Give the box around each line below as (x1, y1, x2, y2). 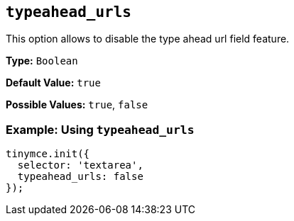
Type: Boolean (6, 55, 78, 67)
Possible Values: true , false (6, 98, 148, 111)
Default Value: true (6, 76, 101, 89)
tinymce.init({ (6, 148, 90, 160)
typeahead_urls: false (17, 171, 143, 183)
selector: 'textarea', (17, 159, 143, 171)
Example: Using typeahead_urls (6, 122, 195, 137)
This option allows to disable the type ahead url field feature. (6, 33, 290, 45)
